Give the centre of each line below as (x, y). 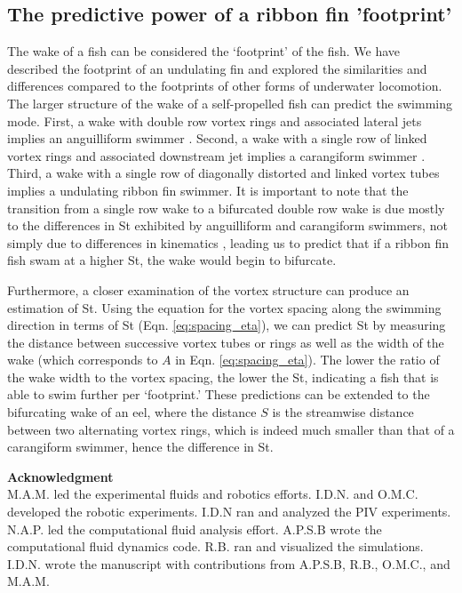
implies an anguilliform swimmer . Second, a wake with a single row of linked (217, 138)
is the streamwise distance (343, 412)
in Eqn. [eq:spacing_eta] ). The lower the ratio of (307, 360)
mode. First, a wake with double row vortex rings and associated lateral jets (215, 120)
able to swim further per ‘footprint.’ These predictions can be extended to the (219, 394)
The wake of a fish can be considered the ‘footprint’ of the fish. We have (204, 51)
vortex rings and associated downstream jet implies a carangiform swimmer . (216, 155)
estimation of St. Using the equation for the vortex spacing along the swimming (224, 307)
